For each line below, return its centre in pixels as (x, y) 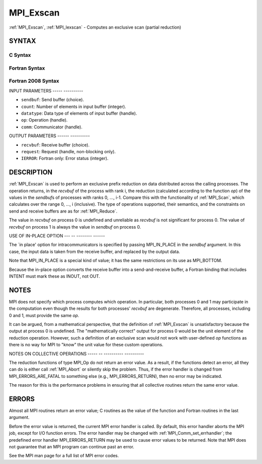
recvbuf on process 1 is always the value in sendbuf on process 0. (75, 227)
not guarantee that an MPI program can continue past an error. (72, 447)
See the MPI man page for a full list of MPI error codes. (64, 456)
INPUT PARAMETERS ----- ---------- (46, 90)
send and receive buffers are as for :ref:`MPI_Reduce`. (63, 211)
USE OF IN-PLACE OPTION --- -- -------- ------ (57, 235)
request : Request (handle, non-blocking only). (68, 151)
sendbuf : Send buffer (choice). (53, 100)
